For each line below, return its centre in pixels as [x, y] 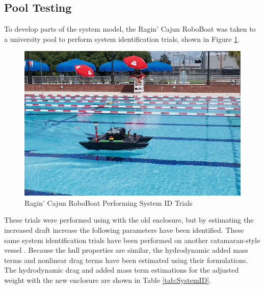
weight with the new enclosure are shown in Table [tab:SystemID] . [108, 280]
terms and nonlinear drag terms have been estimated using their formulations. [126, 260]
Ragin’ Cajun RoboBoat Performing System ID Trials [109, 202]
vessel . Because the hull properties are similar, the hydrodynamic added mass [126, 250]
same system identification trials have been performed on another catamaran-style [132, 240]
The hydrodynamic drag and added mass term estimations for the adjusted [122, 270]
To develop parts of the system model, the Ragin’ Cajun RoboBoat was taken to [130, 29]
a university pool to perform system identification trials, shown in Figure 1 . [122, 39]
